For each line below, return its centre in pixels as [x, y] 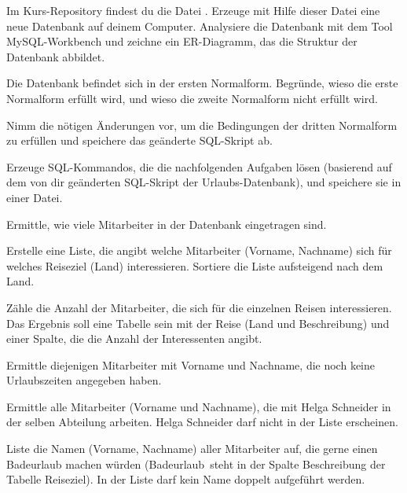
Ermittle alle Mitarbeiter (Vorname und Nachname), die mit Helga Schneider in [199, 406]
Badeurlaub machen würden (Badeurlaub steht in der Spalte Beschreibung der [196, 464]
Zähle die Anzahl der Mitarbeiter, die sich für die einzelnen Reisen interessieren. [199, 307]
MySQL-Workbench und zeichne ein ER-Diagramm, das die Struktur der [182, 41]
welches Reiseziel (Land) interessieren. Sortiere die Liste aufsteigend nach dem [195, 265]
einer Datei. [35, 197]
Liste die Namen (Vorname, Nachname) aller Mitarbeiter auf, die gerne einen [192, 449]
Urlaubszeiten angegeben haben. [84, 380]
